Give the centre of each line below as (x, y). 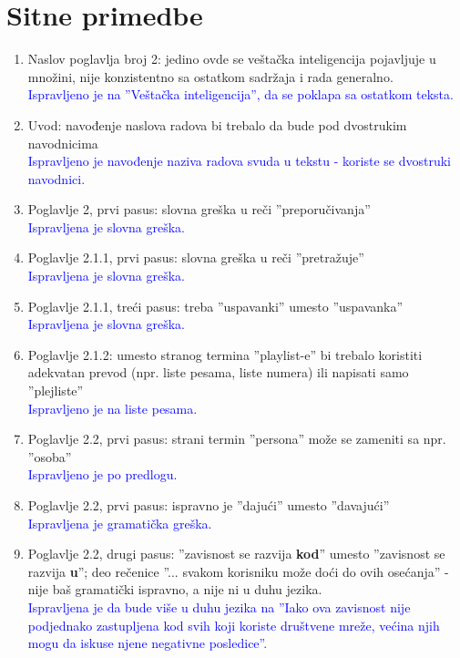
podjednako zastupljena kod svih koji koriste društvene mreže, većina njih (234, 625)
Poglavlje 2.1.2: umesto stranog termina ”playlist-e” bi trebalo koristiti (225, 354)
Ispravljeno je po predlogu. (102, 474)
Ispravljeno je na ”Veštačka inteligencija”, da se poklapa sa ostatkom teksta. (240, 94)
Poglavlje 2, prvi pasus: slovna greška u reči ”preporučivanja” (199, 209)
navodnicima (63, 143)
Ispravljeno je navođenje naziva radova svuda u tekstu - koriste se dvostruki (239, 161)
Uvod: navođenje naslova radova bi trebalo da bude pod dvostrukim (217, 124)
